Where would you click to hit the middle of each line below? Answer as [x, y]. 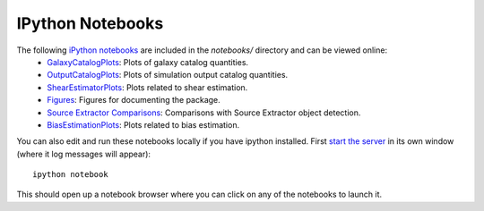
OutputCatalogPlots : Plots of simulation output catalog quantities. [168, 75]
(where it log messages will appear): [84, 154]
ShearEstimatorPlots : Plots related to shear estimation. [147, 87]
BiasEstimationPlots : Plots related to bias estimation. [143, 124]
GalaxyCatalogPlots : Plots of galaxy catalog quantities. [148, 62]
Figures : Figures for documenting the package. [134, 100]
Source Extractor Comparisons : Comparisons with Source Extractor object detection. [204, 113]
